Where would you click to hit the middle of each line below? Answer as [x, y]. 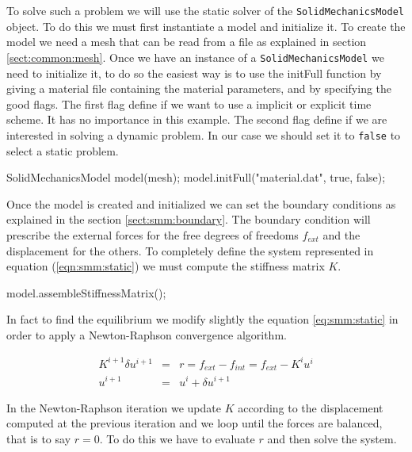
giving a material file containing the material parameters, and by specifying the [199, 88]
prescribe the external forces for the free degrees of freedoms [153, 234]
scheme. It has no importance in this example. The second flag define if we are [197, 119]
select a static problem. [63, 150]
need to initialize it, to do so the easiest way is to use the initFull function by [194, 73]
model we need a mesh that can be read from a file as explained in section [187, 42]
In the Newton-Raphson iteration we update [114, 407]
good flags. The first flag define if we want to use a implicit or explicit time [189, 103]
